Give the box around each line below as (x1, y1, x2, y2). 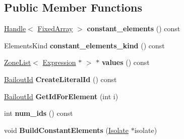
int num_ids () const (4, 108, 73, 118)
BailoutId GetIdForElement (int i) (4, 91, 118, 101)
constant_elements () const (87, 23, 180, 34)
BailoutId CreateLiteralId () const (4, 74, 117, 84)
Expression (42, 57, 76, 67)
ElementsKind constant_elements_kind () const (4, 40, 165, 50)
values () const (101, 57, 150, 67)
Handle (4, 23, 26, 34)
